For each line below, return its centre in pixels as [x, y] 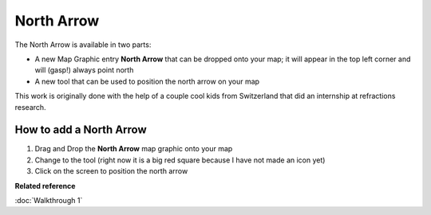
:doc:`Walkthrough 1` [49, 200]
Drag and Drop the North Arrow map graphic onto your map [134, 149]
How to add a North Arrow [81, 130]
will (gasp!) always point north [84, 70]
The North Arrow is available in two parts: [83, 45]
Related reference [45, 186]
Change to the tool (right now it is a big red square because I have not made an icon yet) [180, 160]
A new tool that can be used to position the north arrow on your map [147, 81]
